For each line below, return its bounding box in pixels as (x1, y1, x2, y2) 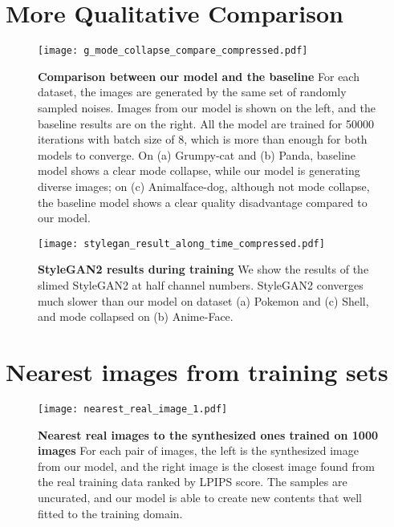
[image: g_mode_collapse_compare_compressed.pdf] (38, 45, 308, 57)
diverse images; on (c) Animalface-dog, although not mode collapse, (38, 177, 370, 194)
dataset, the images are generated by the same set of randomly (38, 83, 347, 100)
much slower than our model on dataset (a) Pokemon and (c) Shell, (38, 292, 369, 309)
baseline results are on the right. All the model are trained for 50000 (38, 115, 374, 132)
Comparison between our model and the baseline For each (38, 67, 359, 84)
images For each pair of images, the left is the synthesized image (38, 442, 359, 459)
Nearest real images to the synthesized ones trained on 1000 (38, 426, 378, 443)
